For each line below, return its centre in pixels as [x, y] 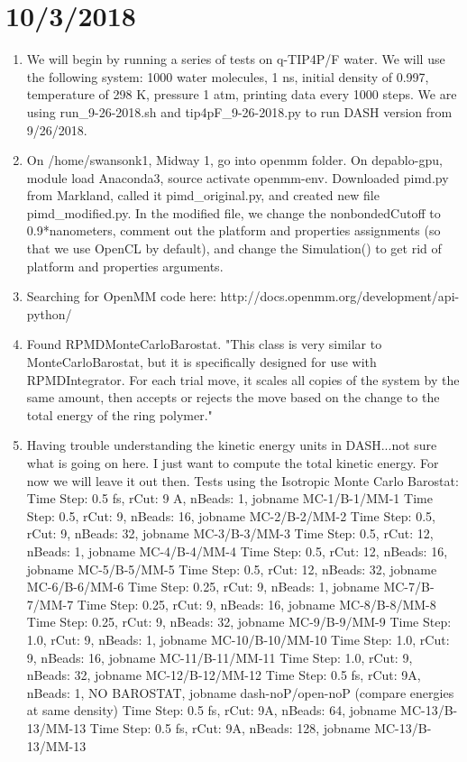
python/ [49, 313]
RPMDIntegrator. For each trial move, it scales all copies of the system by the [243, 379]
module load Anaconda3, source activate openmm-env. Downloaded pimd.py [238, 177]
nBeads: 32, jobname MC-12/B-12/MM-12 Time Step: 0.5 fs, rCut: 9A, [224, 675]
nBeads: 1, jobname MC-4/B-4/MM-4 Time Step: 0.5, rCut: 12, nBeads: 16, [237, 551]
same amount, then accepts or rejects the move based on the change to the [233, 397]
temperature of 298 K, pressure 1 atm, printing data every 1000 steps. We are [242, 94]
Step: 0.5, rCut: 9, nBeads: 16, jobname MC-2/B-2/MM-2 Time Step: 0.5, [231, 515]
